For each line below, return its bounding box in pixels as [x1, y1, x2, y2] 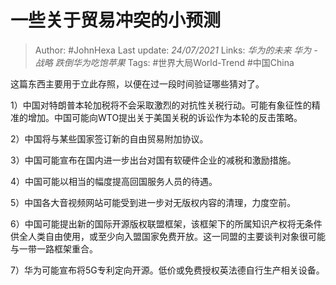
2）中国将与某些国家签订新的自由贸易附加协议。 [10, 132, 209, 145]
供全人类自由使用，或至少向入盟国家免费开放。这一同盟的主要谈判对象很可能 [10, 230, 326, 242]
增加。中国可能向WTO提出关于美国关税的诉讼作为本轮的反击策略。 [27, 111, 303, 123]
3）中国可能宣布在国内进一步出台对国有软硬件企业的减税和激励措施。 [10, 154, 297, 166]
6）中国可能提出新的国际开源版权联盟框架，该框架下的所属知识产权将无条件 [10, 217, 323, 230]
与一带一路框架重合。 [10, 242, 98, 255]
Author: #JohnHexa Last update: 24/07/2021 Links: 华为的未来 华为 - [34, 44, 318, 56]
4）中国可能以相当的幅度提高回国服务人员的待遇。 [10, 175, 218, 187]
